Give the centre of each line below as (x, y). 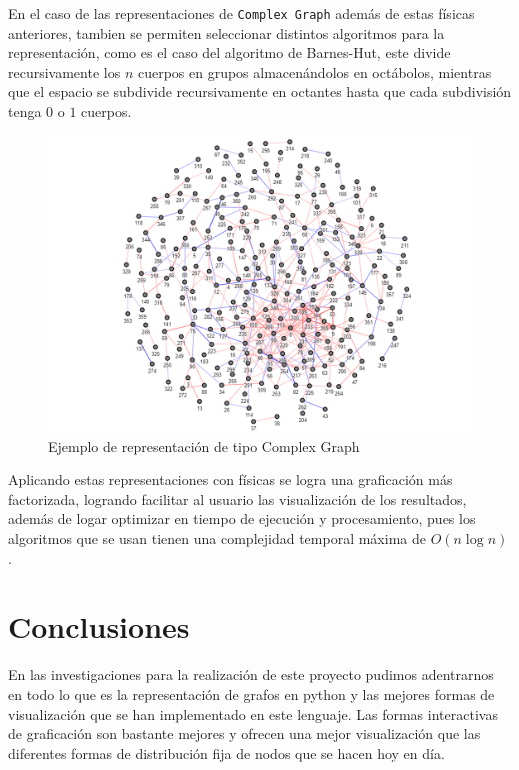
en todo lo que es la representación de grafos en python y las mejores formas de (251, 693)
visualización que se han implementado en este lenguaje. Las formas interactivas (253, 713)
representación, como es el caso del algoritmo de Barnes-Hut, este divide (229, 52)
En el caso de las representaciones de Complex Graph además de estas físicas (241, 13)
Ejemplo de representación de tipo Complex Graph (204, 445)
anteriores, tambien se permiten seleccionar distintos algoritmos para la (226, 32)
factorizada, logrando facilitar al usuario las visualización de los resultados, (237, 498)
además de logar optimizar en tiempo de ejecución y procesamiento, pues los (242, 518)
